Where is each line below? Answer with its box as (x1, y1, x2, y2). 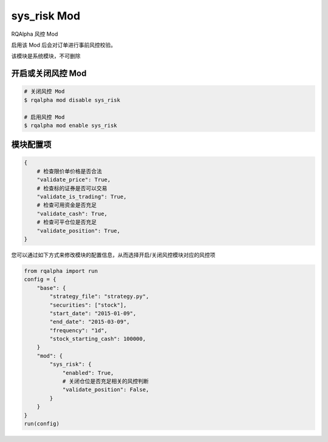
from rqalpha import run (24, 267, 98, 274)
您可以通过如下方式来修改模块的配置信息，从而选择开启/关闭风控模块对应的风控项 (11, 251, 216, 258)
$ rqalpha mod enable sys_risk (24, 122, 118, 129)
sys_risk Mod (11, 9, 81, 22)
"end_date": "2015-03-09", (49, 318, 130, 326)
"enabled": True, (62, 369, 114, 376)
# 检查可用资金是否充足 (36, 202, 97, 209)
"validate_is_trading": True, (36, 193, 127, 200)
